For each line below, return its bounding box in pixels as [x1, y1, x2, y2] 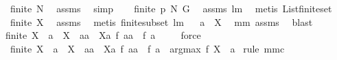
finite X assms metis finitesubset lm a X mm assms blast [10, 14, 313, 29]
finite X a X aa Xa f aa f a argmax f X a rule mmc [10, 41, 285, 55]
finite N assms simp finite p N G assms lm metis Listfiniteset [10, 1, 332, 15]
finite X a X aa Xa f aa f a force [5, 28, 201, 42]
